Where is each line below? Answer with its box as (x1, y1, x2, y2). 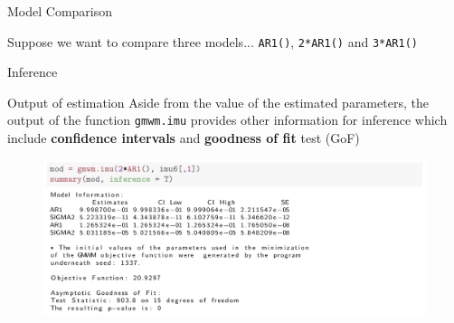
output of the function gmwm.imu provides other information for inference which (7, 110, 448, 129)
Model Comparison (7, 2, 113, 20)
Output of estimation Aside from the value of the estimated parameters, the (7, 92, 429, 111)
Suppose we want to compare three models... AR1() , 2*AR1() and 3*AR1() (7, 32, 419, 51)
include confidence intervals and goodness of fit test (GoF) (7, 128, 360, 147)
